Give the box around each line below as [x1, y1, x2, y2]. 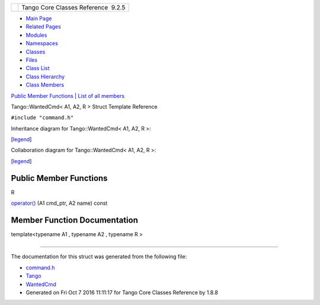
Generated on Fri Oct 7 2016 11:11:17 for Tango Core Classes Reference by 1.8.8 [25, 289, 219, 296]
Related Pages [25, 23, 62, 30]
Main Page [25, 15, 52, 22]
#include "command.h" [11, 115, 74, 121]
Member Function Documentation [11, 215, 139, 225]
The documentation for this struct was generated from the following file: [11, 253, 187, 260]
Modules [25, 31, 47, 39]
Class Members [25, 81, 65, 88]
